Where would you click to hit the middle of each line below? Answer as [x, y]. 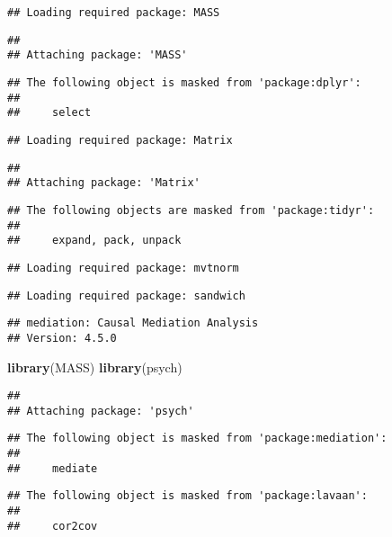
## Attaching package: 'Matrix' [104, 183]
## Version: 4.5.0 [62, 338]
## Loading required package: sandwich [126, 295]
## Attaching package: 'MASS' [98, 55]
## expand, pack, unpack [94, 241]
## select [49, 113]
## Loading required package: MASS [114, 13]
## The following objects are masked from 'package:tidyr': [191, 210]
